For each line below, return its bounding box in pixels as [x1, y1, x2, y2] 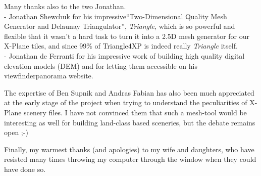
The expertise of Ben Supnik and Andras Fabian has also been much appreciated [4, 87, 254, 98]
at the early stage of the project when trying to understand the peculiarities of [4, 97, 247, 108]
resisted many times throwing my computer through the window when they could [4, 154, 256, 164]
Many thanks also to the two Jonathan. [4, 1, 126, 11]
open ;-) [4, 127, 28, 138]
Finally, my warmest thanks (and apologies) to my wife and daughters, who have [4, 144, 254, 154]
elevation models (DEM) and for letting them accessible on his [4, 60, 197, 71]
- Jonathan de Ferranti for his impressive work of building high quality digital [4, 50, 245, 61]
